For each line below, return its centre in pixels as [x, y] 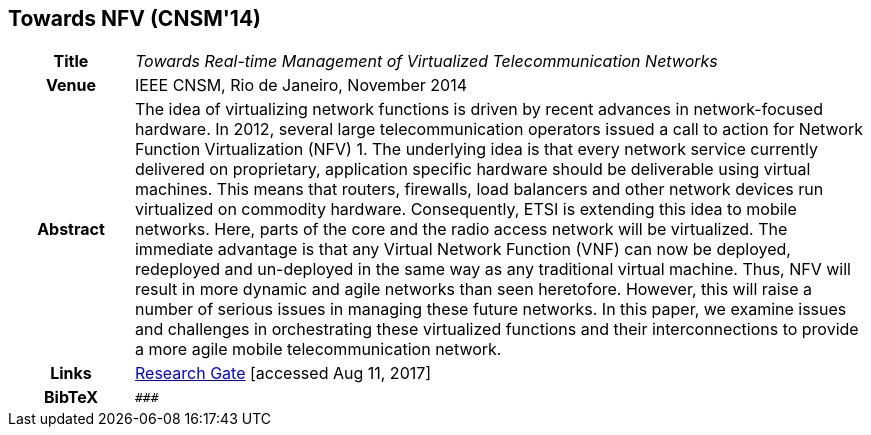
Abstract [71, 229]
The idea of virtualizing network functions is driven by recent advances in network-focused [478, 109]
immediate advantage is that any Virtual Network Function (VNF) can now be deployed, [462, 249]
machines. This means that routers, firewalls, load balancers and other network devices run [479, 189]
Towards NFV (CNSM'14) [135, 18]
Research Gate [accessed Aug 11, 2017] [283, 373]
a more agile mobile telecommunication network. [318, 349]
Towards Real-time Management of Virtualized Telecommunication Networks [426, 61]
